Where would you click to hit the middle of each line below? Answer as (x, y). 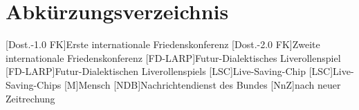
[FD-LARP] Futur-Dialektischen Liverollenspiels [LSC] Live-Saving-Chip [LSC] (169, 71)
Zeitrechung (30, 98)
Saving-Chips (34, 84)
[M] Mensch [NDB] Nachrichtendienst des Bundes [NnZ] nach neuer (202, 84)
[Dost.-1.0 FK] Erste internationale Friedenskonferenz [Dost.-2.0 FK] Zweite (163, 44)
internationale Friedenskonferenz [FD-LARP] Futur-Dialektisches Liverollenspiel (173, 57)
